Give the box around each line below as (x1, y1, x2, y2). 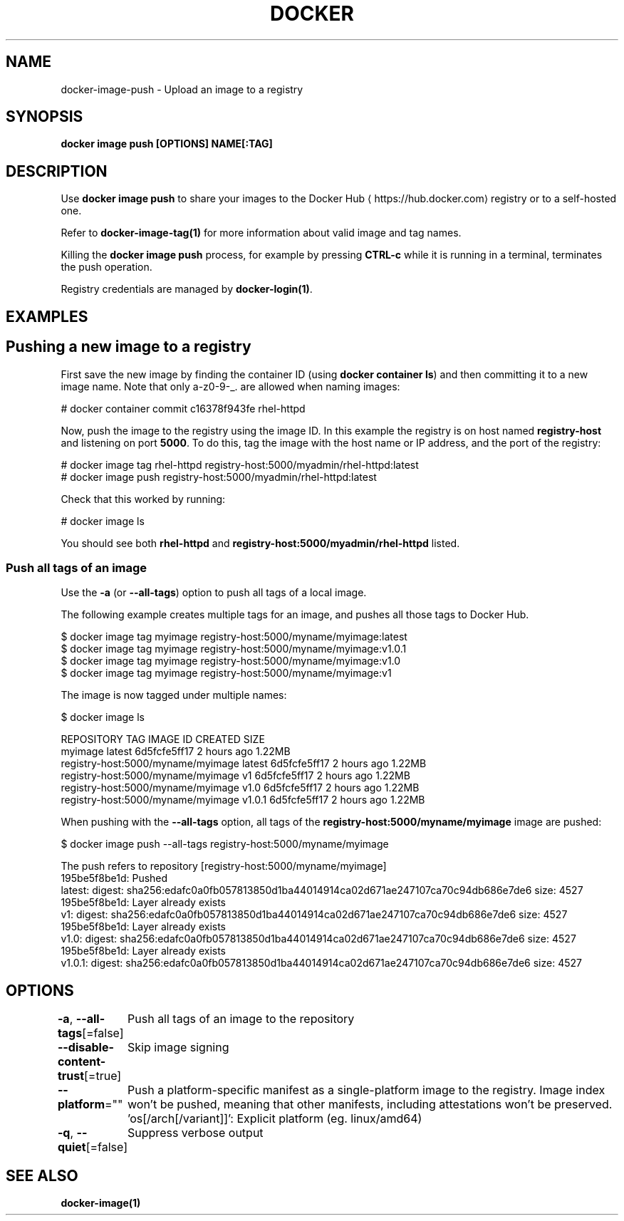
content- (57, 1054, 106, 1069)
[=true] (84, 1069, 122, 1084)
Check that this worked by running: (61, 492, 226, 505)
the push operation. (61, 261, 152, 274)
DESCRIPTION (6, 162, 108, 180)
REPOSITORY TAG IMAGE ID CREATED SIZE (61, 733, 265, 746)
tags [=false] (57, 1026, 124, 1041)
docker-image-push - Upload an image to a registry (61, 83, 303, 95)
